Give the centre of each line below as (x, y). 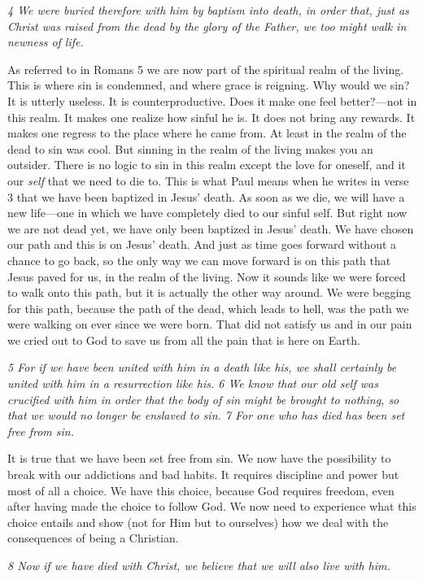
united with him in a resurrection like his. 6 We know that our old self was (193, 383)
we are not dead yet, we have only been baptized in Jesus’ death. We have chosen (211, 228)
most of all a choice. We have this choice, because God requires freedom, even (201, 490)
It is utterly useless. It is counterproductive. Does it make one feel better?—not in (212, 100)
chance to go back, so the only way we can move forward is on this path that (199, 260)
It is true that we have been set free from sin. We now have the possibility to (199, 458)
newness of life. (46, 42)
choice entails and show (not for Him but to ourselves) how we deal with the (198, 522)
